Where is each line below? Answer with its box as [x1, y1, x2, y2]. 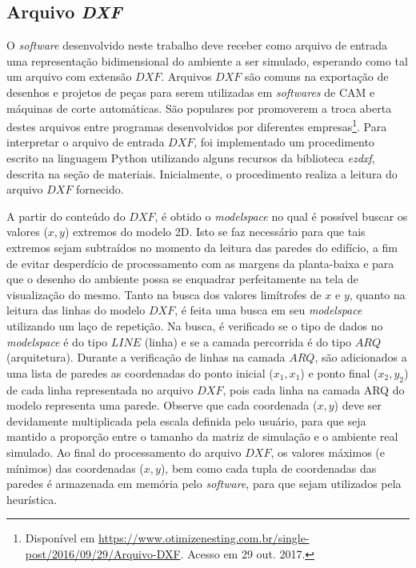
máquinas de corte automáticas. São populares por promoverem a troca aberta [6, 99, 392, 116]
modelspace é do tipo [6, 333, 108, 350]
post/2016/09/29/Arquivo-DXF [25, 545, 181, 562]
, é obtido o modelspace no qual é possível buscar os [154, 207, 408, 224]
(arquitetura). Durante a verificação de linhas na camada [6, 349, 286, 366]
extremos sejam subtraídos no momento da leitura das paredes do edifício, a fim [6, 238, 398, 255]
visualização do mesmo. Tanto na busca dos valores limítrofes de [6, 286, 322, 302]
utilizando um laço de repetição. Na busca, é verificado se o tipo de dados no [6, 317, 383, 334]
